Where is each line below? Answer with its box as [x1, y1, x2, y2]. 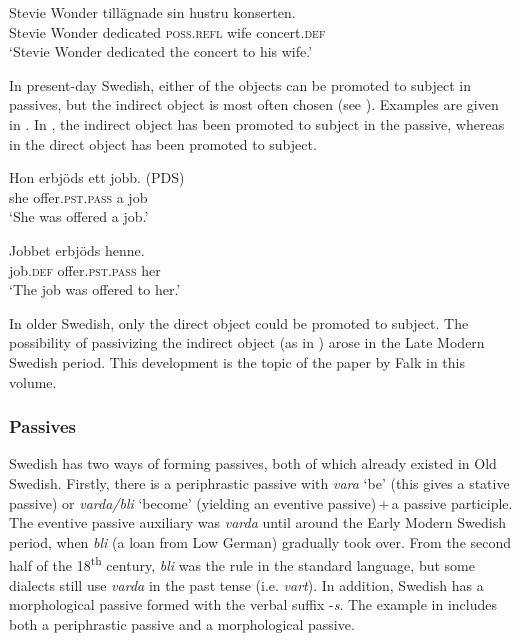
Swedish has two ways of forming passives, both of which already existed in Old [9, 453, 497, 474]
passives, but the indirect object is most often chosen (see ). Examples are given [9, 94, 499, 115]
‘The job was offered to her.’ [9, 279, 181, 300]
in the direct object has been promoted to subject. [9, 133, 317, 154]
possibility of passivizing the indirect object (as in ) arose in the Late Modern [9, 332, 485, 353]
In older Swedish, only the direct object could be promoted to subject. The [9, 312, 469, 333]
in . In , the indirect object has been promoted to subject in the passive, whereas [9, 113, 505, 134]
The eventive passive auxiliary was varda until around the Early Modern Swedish [9, 512, 506, 533]
